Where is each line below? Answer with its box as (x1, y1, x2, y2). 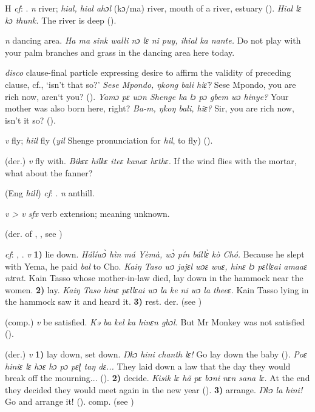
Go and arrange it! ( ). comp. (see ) (5, 395, 134, 408)
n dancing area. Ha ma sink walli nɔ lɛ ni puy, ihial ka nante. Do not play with (5, 34, 301, 47)
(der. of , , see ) (5, 227, 63, 240)
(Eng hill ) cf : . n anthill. (5, 187, 95, 199)
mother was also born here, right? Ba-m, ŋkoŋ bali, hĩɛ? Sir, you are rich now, (5, 102, 294, 115)
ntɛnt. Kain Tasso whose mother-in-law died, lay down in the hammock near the (5, 271, 303, 284)
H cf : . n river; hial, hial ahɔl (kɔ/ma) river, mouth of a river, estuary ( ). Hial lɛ (5, 2, 302, 14)
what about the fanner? (5, 166, 93, 179)
